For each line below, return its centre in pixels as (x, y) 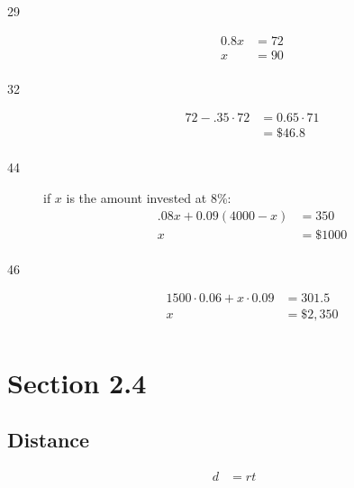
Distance (49, 440)
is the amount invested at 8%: (149, 197)
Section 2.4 (77, 382)
